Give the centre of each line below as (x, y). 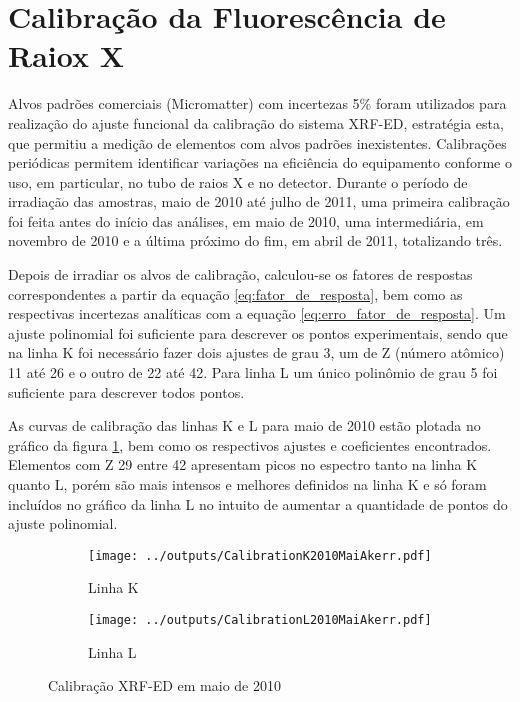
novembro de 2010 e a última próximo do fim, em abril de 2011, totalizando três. (255, 240)
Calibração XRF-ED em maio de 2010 (164, 685)
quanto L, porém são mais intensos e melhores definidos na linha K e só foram (247, 484)
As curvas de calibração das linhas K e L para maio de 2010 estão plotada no (244, 425)
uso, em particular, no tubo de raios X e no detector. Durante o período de (238, 181)
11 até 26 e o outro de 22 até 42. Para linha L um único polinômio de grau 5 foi (253, 372)
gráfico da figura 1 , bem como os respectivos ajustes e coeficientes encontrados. (250, 444)
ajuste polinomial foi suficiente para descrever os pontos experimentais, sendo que (258, 332)
